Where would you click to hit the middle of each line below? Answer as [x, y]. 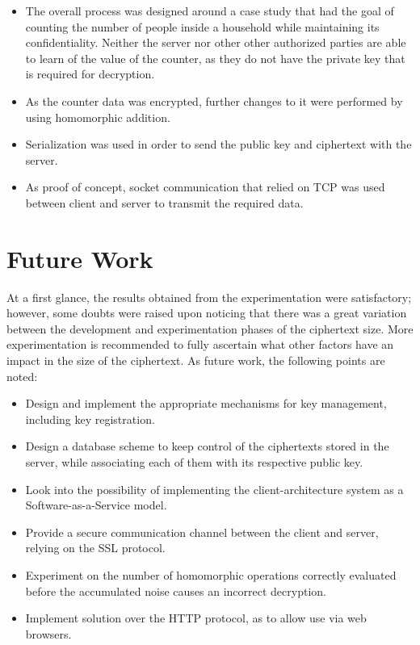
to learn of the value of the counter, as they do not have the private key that [215, 58]
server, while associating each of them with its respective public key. [194, 462]
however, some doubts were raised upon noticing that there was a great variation [207, 313]
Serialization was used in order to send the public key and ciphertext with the [218, 144]
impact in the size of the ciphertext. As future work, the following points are [196, 360]
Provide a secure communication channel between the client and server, [202, 532]
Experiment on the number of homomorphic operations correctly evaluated [211, 574]
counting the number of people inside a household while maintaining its [202, 26]
